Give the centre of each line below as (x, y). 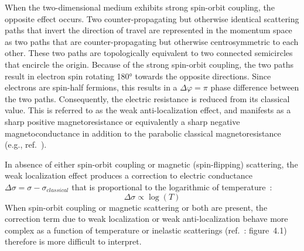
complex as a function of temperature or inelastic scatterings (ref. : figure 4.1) (146, 230)
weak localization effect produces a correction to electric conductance (129, 175)
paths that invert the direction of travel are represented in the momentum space (148, 30)
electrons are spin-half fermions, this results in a (91, 87)
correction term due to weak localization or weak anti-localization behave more (146, 219)
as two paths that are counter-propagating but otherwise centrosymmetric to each (152, 41)
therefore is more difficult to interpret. (73, 241)
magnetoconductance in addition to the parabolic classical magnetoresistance (143, 133)
